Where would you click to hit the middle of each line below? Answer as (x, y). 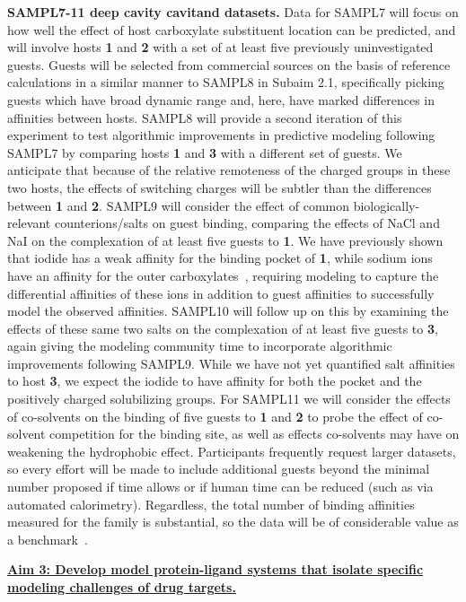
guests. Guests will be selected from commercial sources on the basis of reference (229, 64)
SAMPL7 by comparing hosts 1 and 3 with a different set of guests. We (205, 152)
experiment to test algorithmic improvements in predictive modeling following (221, 135)
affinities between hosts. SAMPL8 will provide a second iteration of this (205, 117)
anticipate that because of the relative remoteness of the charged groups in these (229, 170)
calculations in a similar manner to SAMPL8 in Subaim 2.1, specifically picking (226, 82)
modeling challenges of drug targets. (122, 587)
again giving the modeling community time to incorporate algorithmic (200, 346)
